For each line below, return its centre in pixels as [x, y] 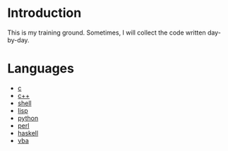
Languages [41, 69]
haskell [28, 133]
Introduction [44, 13]
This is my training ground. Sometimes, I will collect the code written [107, 32]
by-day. [18, 40]
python [28, 118]
